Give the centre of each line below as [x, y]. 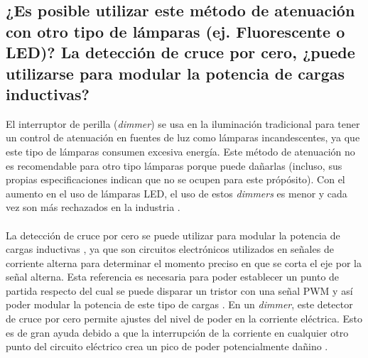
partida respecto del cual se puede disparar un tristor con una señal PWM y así [179, 290]
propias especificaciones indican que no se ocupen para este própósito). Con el [175, 179]
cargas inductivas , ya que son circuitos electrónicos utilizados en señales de [170, 249]
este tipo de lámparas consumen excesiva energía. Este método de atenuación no [180, 151]
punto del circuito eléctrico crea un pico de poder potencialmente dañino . [167, 346]
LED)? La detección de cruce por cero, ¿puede [180, 52]
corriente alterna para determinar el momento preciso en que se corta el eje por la [184, 262]
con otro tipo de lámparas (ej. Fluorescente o [175, 31]
